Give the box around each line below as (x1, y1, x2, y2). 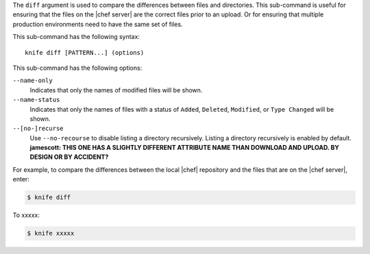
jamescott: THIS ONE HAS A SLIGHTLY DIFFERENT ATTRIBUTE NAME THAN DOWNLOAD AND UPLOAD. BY (29, 144, 339, 152)
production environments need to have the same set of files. (12, 20, 183, 28)
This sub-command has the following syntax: (12, 33, 140, 41)
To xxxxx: (12, 211, 40, 219)
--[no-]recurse (12, 125, 64, 133)
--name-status (12, 96, 60, 104)
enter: (12, 175, 30, 183)
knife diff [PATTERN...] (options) (25, 49, 145, 56)
